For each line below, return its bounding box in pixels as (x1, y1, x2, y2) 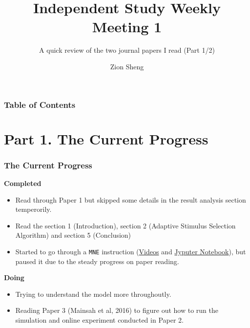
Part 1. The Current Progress (4, 128, 208, 148)
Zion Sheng (110, 61, 144, 71)
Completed (4, 178, 42, 188)
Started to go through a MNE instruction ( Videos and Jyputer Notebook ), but (15, 246, 246, 256)
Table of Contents (4, 98, 76, 110)
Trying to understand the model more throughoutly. (15, 288, 171, 299)
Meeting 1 (92, 17, 162, 37)
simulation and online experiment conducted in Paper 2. (15, 315, 184, 325)
